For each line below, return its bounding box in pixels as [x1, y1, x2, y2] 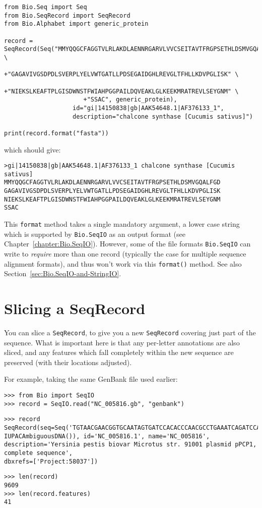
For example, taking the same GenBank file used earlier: [4, 374, 178, 384]
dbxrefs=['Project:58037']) [4, 458, 98, 465]
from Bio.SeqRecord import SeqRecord [4, 12, 130, 19]
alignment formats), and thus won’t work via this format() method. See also [4, 258, 242, 269]
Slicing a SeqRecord [4, 298, 146, 319]
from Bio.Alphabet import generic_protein [4, 20, 149, 28]
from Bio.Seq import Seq [4, 4, 87, 11]
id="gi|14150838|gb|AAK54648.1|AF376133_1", [73, 104, 224, 112]
